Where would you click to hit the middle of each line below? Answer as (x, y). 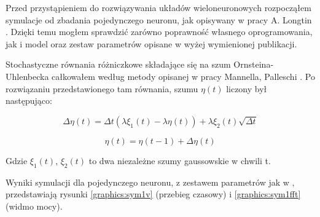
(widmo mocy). (34, 206)
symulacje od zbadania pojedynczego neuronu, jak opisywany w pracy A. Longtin (159, 19)
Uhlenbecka (27, 76)
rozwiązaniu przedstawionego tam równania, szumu (102, 88)
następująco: (29, 101)
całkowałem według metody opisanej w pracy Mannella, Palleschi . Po (183, 76)
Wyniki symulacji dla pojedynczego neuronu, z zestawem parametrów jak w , (150, 182)
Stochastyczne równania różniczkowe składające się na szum (118, 64)
